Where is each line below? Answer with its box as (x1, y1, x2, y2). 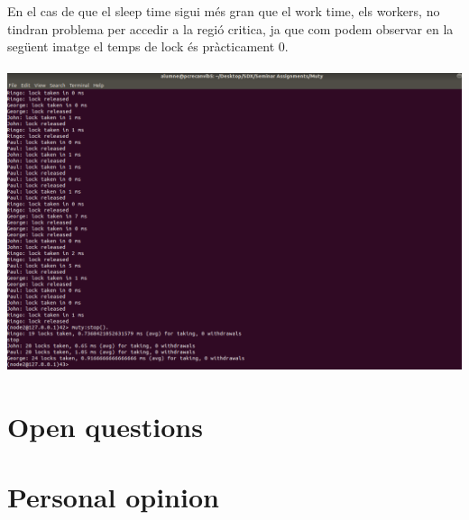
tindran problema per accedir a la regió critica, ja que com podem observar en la (7, 19, 454, 38)
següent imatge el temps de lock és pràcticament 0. (7, 37, 289, 56)
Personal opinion (7, 479, 219, 515)
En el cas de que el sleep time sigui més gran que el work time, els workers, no (7, 2, 440, 20)
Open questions (7, 407, 203, 444)
